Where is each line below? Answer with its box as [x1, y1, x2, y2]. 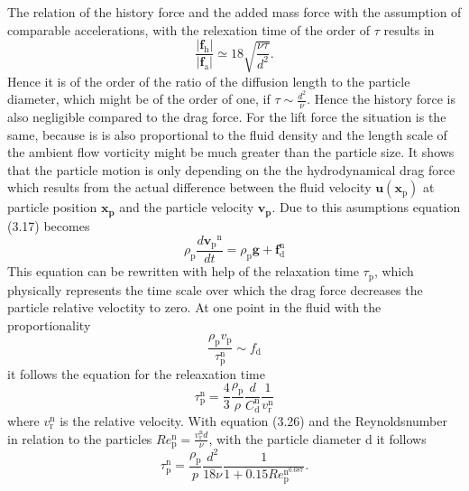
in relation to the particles [7, 429, 152, 448]
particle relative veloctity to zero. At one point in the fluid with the [7, 298, 382, 317]
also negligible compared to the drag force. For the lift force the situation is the [7, 107, 446, 126]
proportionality [7, 315, 91, 334]
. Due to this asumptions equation [271, 198, 461, 217]
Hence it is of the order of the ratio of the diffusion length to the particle [7, 71, 410, 90]
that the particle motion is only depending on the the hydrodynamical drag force [7, 160, 455, 179]
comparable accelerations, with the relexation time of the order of [7, 20, 370, 39]
